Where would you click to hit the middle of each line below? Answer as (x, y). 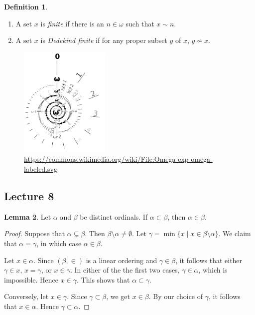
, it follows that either (209, 260)
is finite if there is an (72, 23)
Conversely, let (26, 296)
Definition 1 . (26, 6)
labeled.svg (41, 169)
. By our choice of (176, 296)
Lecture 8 (29, 196)
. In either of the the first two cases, (125, 270)
